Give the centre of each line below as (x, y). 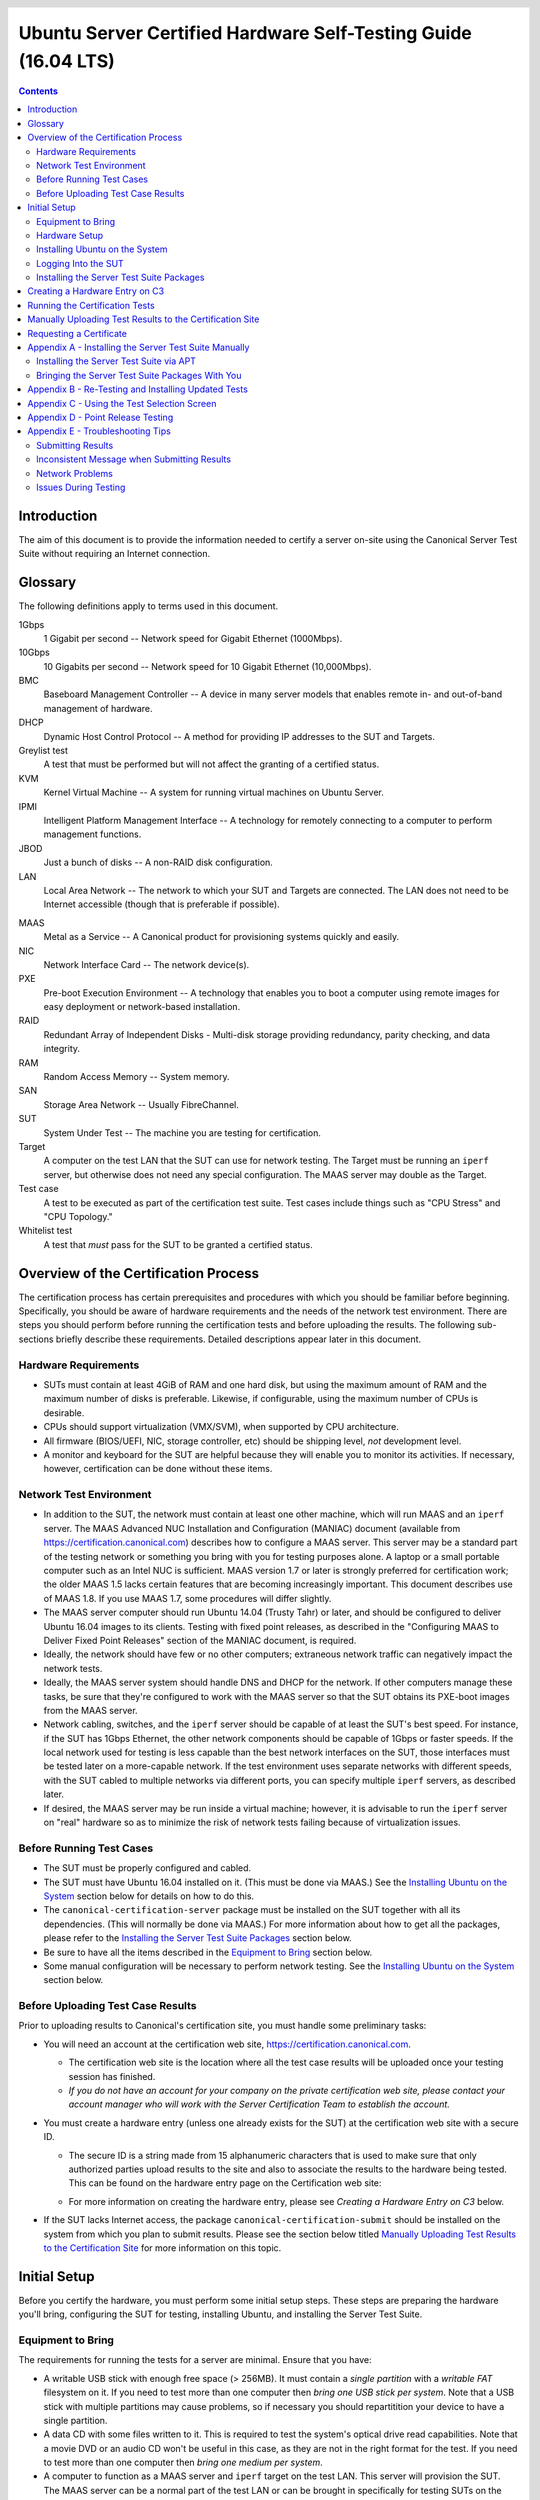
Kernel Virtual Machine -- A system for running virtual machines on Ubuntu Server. (214, 792)
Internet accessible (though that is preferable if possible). (161, 904)
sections (36, 1339)
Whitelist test (45, 1231)
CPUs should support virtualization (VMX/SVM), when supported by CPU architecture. (221, 1427)
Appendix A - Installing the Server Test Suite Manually (138, 347)
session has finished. (112, 2076)
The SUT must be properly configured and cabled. (147, 1868)
